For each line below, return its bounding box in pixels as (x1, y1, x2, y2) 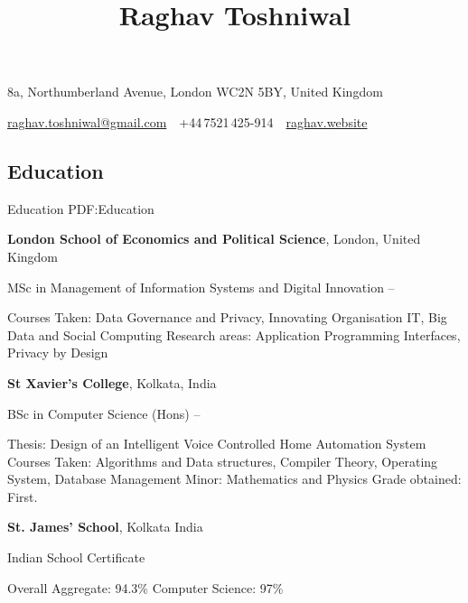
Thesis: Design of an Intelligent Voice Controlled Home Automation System (7, 434, 426, 453)
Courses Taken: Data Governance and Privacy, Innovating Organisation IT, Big (7, 308, 447, 327)
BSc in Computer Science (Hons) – (7, 404, 201, 422)
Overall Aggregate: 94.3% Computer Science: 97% (7, 578, 284, 597)
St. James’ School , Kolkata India (7, 517, 203, 536)
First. (7, 487, 38, 506)
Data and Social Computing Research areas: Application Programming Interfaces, (7, 325, 461, 344)
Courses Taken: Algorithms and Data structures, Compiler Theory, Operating (7, 451, 438, 470)
